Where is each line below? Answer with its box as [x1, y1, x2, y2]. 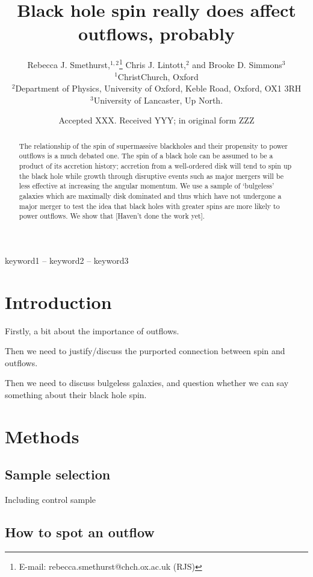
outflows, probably [78, 21, 235, 46]
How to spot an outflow [5, 523, 155, 541]
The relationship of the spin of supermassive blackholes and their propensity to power [19, 140, 288, 151]
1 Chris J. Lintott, [119, 57, 186, 70]
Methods [5, 423, 79, 448]
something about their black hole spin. [5, 388, 147, 401]
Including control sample [5, 493, 96, 506]
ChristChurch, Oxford [117, 70, 199, 83]
